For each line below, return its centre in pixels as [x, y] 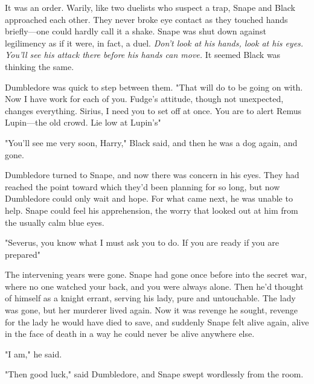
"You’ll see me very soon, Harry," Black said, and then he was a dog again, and [151, 142]
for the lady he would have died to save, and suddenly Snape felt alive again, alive [157, 322]
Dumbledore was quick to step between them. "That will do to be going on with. [154, 87]
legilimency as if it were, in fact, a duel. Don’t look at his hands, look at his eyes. [154, 43]
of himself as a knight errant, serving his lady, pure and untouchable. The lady [150, 298]
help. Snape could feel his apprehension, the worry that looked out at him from [152, 210]
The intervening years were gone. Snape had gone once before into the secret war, [156, 274]
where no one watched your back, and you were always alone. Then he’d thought [154, 286]
